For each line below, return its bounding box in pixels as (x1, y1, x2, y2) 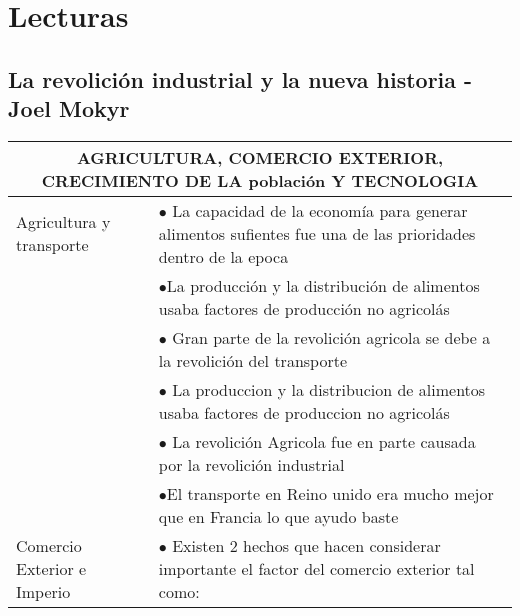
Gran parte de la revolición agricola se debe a (172, 325, 491, 349)
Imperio (16, 579, 71, 603)
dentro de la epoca (158, 244, 289, 268)
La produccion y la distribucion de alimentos (172, 377, 486, 401)
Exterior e (16, 556, 87, 580)
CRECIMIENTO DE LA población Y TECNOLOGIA (41, 168, 479, 192)
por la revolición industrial (158, 452, 345, 476)
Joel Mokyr (8, 93, 130, 124)
